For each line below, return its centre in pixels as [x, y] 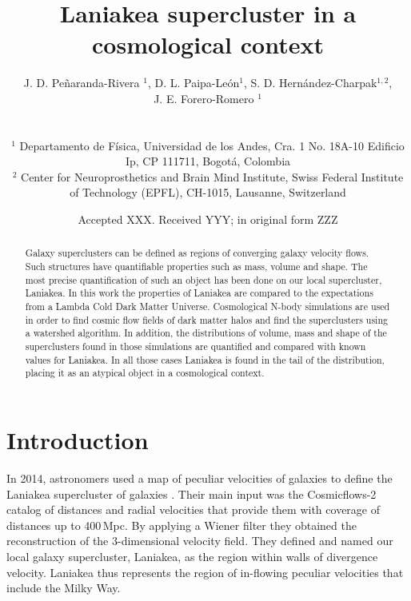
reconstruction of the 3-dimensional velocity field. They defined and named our [200, 541]
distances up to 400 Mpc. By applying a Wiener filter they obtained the [182, 525]
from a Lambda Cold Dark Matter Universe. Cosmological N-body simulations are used [207, 306]
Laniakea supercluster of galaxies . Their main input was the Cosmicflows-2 [192, 494]
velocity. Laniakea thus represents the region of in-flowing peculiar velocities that [205, 572]
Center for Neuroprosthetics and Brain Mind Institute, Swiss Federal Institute [212, 176]
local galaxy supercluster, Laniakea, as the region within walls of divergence [192, 556]
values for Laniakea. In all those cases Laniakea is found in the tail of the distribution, [205, 359]
